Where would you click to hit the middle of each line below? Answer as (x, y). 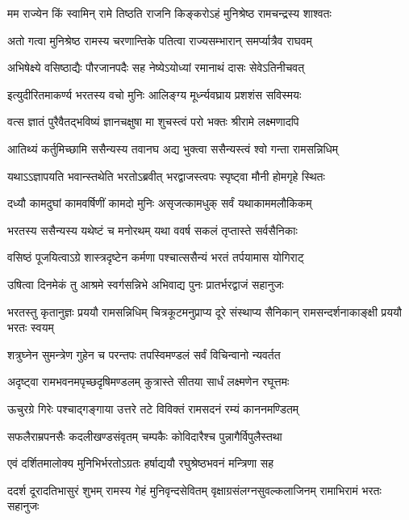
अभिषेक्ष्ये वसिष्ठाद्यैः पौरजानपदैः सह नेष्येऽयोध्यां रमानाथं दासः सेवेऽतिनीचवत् (156, 67)
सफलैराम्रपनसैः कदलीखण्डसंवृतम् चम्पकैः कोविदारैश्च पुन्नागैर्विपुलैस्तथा (145, 436)
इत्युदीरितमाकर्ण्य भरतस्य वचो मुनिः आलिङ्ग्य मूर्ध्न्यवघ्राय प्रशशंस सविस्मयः (154, 94)
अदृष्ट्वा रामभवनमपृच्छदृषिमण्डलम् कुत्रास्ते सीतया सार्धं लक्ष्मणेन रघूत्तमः (148, 382)
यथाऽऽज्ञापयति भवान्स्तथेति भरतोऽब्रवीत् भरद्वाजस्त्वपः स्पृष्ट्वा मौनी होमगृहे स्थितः (166, 176)
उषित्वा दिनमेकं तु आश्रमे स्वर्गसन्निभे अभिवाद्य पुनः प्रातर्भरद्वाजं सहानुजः (146, 284)
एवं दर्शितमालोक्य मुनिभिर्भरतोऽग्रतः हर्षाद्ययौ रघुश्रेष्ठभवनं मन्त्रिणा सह (140, 463)
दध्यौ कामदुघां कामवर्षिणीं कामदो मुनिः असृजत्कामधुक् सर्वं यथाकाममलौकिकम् (160, 203)
